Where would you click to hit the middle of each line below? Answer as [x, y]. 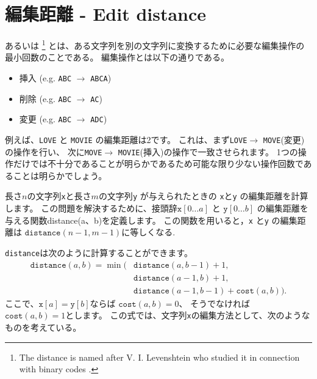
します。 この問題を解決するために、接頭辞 [91, 208]
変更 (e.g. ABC [45, 119]
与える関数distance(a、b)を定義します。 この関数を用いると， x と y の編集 [151, 220]
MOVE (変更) [284, 139]
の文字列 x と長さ [59, 196]
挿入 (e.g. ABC [45, 77]
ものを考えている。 [43, 327]
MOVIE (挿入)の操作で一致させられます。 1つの [208, 151]
